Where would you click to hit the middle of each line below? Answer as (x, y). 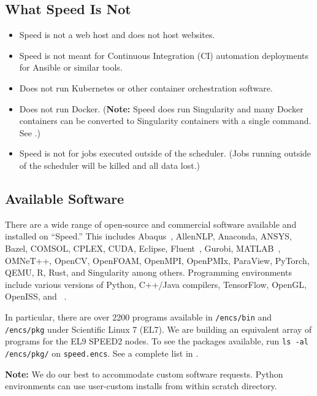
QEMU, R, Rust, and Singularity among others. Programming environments (148, 272)
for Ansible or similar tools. (71, 67)
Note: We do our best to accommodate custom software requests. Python (144, 374)
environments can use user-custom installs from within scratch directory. (141, 386)
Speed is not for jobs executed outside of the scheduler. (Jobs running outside (165, 153)
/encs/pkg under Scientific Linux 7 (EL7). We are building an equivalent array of (158, 329)
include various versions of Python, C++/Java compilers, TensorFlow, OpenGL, (156, 284)
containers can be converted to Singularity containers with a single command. (165, 121)
